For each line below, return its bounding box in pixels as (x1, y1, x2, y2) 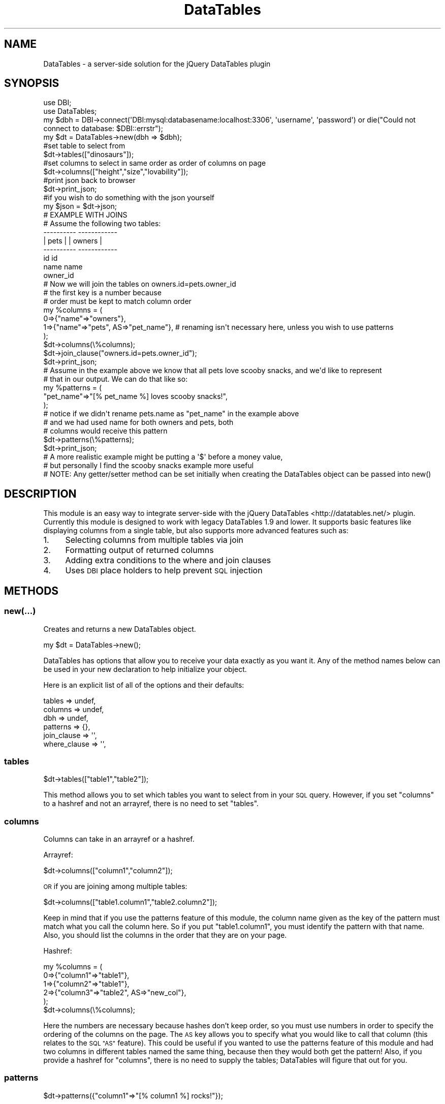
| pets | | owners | (43, 236, 102, 246)
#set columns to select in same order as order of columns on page (43, 159, 266, 168)
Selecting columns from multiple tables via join (65, 535, 244, 545)
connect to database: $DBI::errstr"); (43, 124, 163, 133)
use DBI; (43, 98, 72, 107)
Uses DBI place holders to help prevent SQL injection (65, 565, 263, 576)
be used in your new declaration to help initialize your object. (43, 664, 247, 673)
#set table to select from (43, 141, 125, 150)
